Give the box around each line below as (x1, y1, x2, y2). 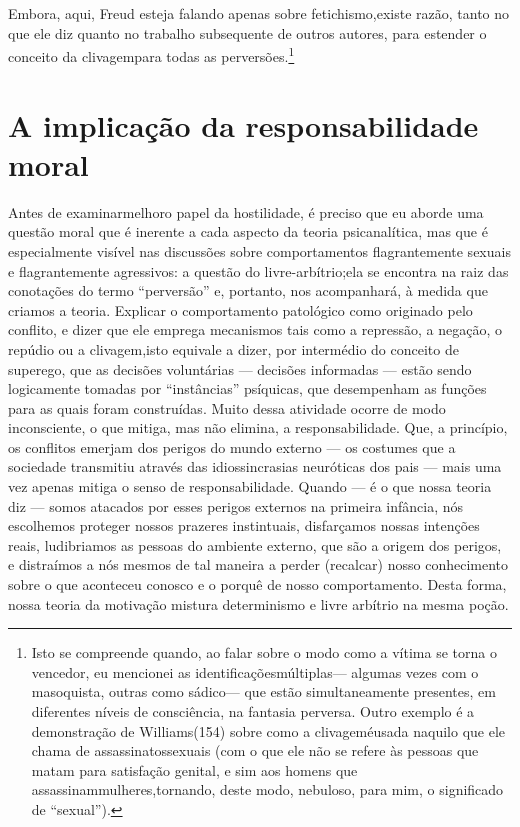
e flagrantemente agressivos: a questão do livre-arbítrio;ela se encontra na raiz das (8, 260, 509, 281)
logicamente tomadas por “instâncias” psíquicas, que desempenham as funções (8, 378, 487, 399)
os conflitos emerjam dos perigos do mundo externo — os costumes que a (8, 436, 456, 457)
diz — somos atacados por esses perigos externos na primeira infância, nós (8, 495, 464, 516)
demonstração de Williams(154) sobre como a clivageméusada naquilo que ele (31, 720, 506, 741)
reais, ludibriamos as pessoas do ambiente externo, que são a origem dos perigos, (8, 534, 502, 555)
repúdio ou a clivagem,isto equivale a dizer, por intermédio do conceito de (8, 338, 459, 359)
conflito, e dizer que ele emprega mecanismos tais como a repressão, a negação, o (8, 319, 502, 340)
